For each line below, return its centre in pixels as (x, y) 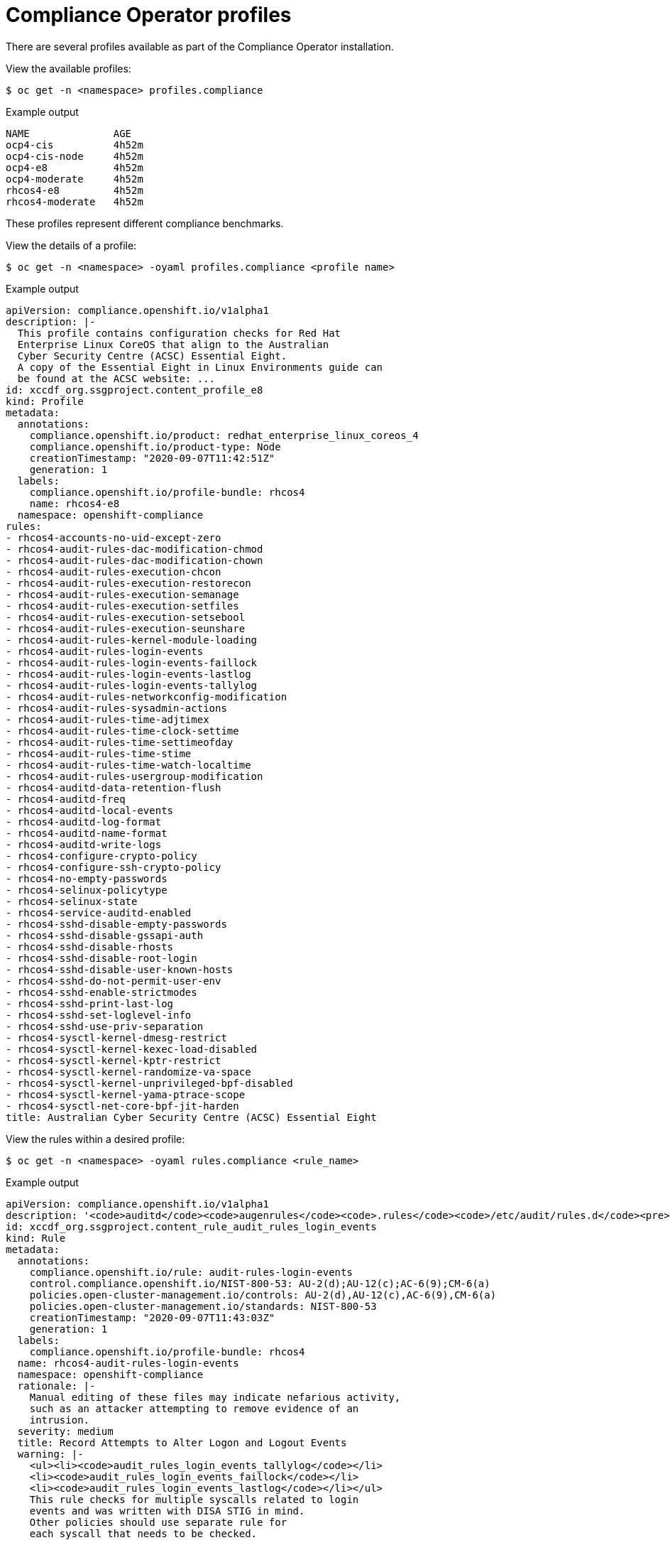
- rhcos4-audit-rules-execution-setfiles (122, 606)
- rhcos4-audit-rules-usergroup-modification (134, 776)
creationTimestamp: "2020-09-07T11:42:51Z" (152, 458)
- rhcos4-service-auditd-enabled (99, 912)
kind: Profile (45, 401)
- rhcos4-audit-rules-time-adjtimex (108, 719)
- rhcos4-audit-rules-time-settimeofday (120, 742)
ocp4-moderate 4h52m (75, 179)
